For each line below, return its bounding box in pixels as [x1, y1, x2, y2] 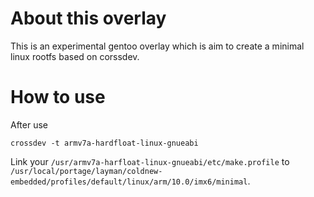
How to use [10, 86, 106, 109]
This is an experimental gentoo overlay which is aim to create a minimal [10, 40, 305, 52]
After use [10, 118, 49, 131]
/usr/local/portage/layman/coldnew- [10, 166, 163, 176]
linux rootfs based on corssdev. [10, 50, 140, 62]
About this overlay [10, 7, 167, 30]
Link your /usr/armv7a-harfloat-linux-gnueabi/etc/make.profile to [10, 155, 290, 167]
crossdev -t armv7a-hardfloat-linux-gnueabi [10, 138, 199, 148]
